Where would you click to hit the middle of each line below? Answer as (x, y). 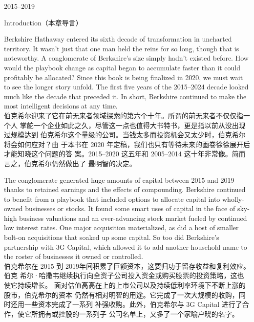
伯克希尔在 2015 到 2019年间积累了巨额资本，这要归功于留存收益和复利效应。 (127, 266)
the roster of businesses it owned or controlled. (74, 256)
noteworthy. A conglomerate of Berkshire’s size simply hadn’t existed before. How (126, 58)
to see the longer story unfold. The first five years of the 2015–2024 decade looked (126, 87)
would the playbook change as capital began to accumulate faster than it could (122, 67)
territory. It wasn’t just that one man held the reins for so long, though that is (122, 48)
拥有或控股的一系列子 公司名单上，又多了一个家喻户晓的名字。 (138, 313)
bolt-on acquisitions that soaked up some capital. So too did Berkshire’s (112, 237)
